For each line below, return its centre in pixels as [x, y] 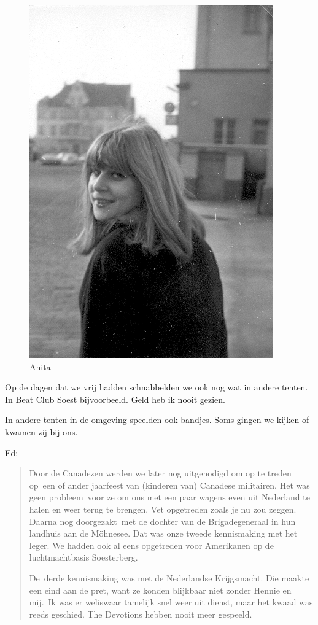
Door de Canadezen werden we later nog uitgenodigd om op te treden [160, 473]
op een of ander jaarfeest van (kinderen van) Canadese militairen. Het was [169, 485]
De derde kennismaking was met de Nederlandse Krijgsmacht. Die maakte [169, 577]
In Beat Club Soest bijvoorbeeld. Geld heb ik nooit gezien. [115, 399]
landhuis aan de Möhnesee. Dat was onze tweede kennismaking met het [163, 533]
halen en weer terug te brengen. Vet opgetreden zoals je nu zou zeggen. [163, 509]
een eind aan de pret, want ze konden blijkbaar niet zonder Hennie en [160, 590]
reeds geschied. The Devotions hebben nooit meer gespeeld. [141, 614]
